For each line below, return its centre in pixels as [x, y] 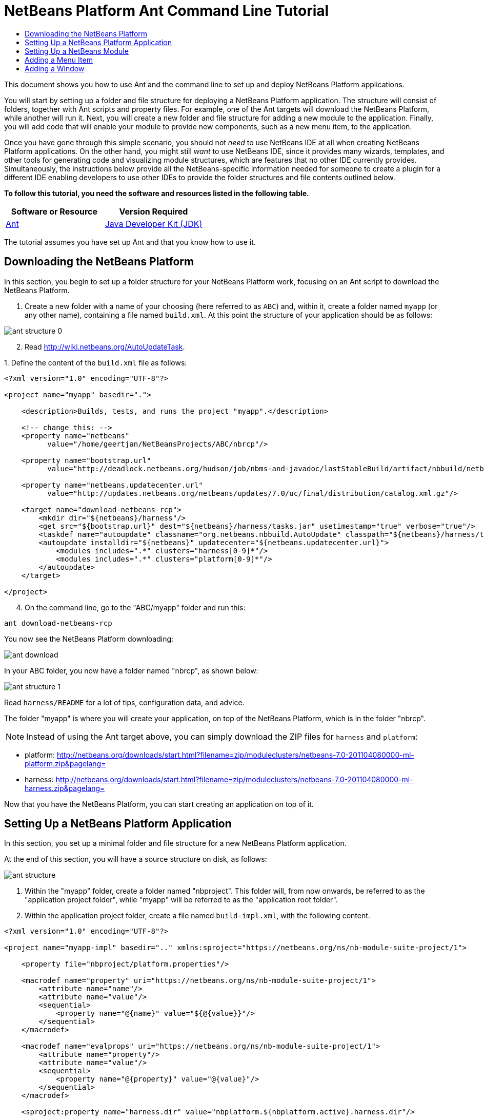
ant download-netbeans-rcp [58, 623]
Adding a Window [55, 68]
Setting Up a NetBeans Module [77, 51]
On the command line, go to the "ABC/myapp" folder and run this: [135, 607]
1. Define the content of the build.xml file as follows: [96, 362]
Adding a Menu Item [59, 60]
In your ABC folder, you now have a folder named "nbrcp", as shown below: [131, 670]
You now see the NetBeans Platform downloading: [89, 639]
